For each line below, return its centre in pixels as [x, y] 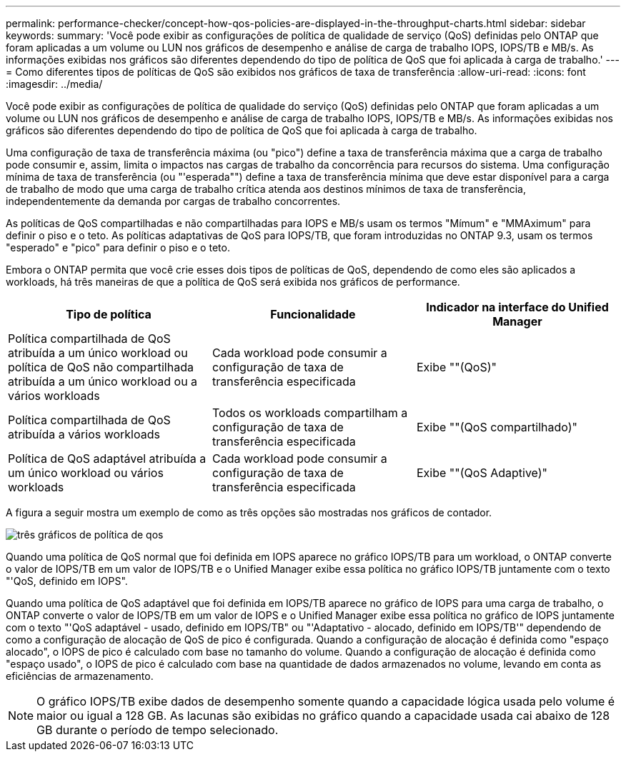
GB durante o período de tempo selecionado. [158, 730]
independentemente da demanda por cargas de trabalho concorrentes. [173, 201]
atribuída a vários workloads [84, 434]
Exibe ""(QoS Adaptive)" [482, 473]
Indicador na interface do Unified [517, 307]
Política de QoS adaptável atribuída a [107, 458]
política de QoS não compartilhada [101, 367]
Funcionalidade [313, 314]
